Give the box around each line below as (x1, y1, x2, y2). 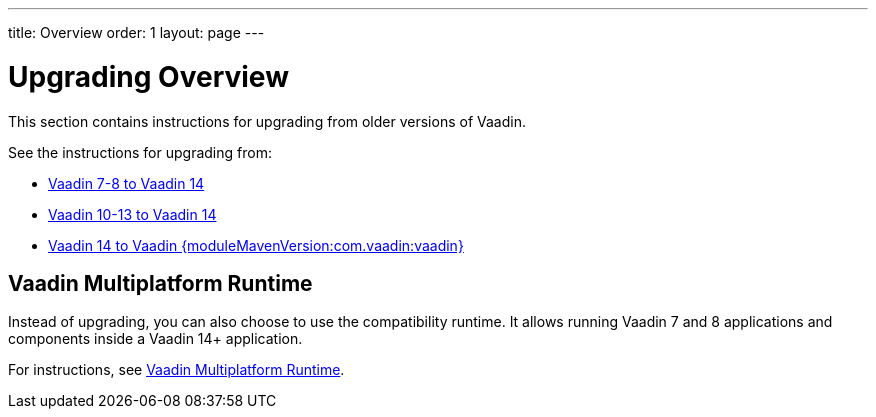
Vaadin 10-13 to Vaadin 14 (48, 205, 217, 223)
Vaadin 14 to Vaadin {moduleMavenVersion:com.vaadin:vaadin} (48, 236, 464, 254)
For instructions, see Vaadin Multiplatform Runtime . (8, 361, 345, 379)
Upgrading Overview (8, 59, 289, 94)
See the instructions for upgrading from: (8, 143, 272, 161)
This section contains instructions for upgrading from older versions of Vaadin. (8, 112, 526, 130)
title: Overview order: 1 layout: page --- (8, 24, 265, 41)
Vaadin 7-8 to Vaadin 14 (48, 174, 205, 192)
